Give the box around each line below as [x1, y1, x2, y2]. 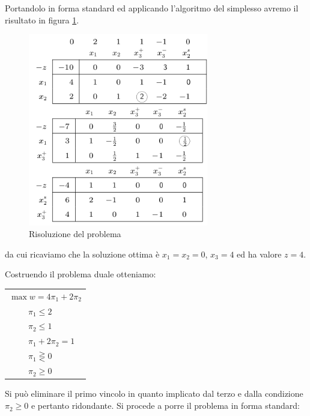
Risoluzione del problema [29, 228, 121, 240]
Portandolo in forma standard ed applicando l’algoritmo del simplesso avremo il [5, 2, 299, 14]
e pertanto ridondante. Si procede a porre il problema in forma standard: [31, 399, 300, 412]
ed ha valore [237, 247, 282, 260]
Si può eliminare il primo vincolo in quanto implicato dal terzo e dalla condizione [5, 387, 303, 400]
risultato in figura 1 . [5, 13, 79, 26]
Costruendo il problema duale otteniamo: [5, 268, 156, 280]
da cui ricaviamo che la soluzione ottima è [5, 247, 160, 260]
